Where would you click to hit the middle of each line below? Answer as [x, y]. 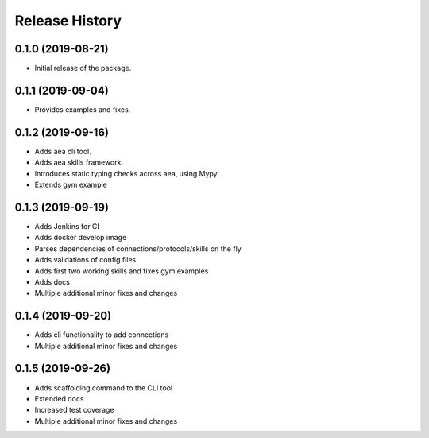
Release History [68, 21]
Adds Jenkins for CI [67, 226]
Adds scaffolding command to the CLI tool [104, 388]
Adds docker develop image [81, 238]
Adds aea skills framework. [79, 162]
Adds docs [52, 281]
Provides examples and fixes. [83, 109]
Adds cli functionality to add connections [102, 335]
